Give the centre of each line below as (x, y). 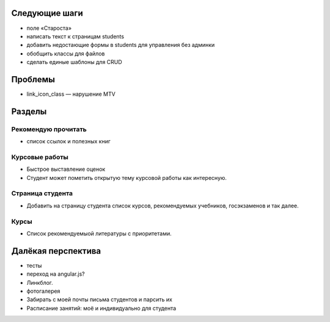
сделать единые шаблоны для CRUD (74, 62)
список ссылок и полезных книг (69, 141)
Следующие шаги (47, 13)
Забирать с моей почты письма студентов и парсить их (99, 299)
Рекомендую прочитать (49, 129)
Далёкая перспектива (56, 251)
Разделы (29, 111)
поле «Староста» (49, 28)
